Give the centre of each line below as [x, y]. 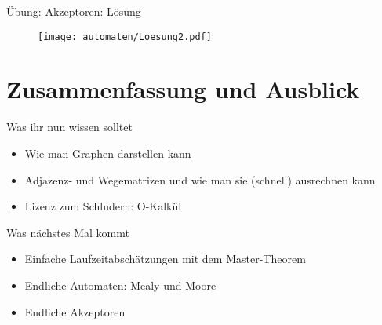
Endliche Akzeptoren [75, 311]
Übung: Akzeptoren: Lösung [74, 11]
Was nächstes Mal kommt [68, 232]
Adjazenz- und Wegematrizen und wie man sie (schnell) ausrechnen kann [200, 179]
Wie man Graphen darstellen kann [108, 153]
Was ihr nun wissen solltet [69, 127]
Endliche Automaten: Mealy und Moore [120, 285]
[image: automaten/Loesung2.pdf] [125, 37]
